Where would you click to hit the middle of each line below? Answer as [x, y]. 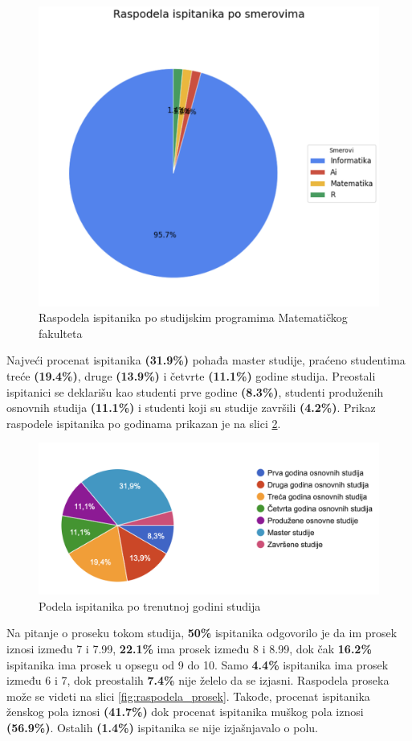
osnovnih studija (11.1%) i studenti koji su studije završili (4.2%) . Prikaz [191, 408]
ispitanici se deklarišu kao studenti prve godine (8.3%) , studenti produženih [195, 391]
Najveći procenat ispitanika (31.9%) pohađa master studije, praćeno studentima [206, 360]
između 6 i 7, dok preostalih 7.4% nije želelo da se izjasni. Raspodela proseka [198, 680]
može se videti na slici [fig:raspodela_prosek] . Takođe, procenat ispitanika [188, 696]
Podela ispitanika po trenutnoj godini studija [150, 605]
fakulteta [61, 333]
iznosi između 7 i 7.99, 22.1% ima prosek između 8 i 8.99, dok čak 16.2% [189, 648]
